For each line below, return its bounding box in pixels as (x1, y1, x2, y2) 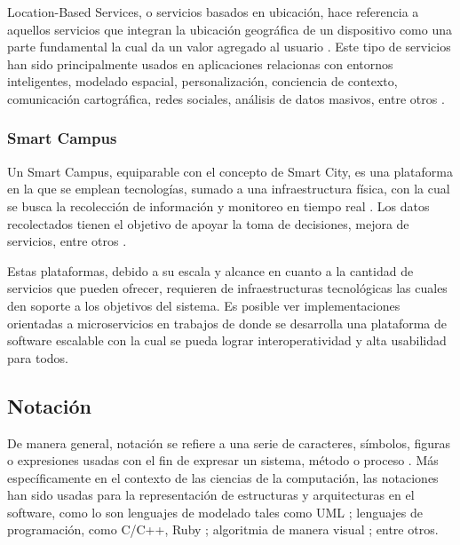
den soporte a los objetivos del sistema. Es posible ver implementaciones (7, 296, 401, 314)
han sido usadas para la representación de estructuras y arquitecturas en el (7, 486, 415, 504)
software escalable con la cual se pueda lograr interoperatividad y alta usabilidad (7, 331, 447, 350)
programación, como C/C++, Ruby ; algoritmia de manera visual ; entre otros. (7, 520, 439, 539)
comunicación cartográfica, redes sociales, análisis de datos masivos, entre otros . (7, 89, 445, 107)
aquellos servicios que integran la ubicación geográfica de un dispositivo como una (7, 20, 453, 38)
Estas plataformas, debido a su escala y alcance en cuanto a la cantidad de (7, 261, 414, 280)
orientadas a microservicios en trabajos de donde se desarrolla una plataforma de (7, 313, 448, 332)
